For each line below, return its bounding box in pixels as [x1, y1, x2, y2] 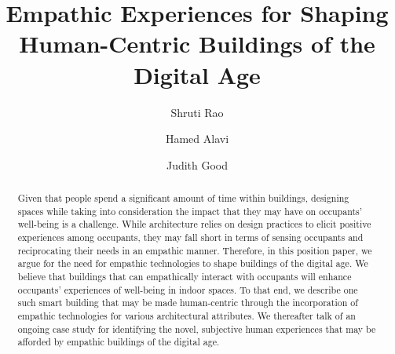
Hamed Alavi [165, 130, 229, 147]
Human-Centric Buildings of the [19, 27, 375, 60]
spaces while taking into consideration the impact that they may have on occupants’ [17, 204, 363, 217]
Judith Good [166, 156, 229, 173]
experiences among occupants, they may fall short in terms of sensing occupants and [17, 231, 364, 244]
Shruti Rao [170, 104, 224, 120]
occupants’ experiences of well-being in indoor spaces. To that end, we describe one [17, 283, 358, 296]
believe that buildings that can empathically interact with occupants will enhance [17, 270, 352, 283]
